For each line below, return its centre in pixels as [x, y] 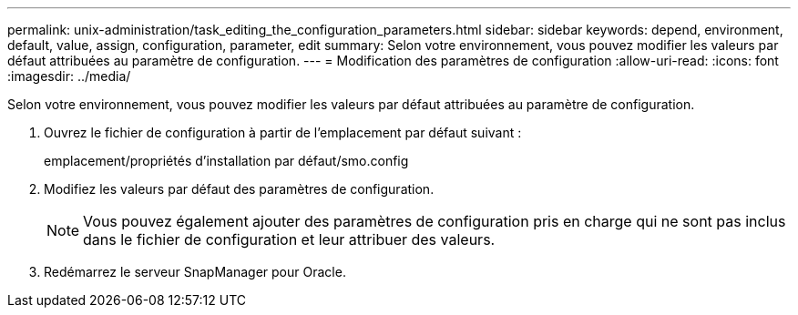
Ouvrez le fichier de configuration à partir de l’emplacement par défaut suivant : [283, 132]
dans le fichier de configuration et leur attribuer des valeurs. [289, 239]
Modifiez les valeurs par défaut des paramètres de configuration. [239, 189]
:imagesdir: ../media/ [69, 76]
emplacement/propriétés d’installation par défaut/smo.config [226, 161]
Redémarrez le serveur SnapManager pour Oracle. [195, 272]
